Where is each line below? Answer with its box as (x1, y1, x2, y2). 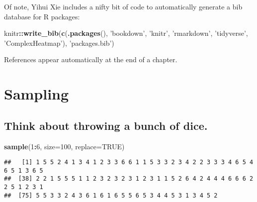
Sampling (4, 84, 69, 104)
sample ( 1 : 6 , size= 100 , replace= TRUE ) (4, 141, 125, 151)
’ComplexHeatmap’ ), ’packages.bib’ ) (4, 37, 114, 48)
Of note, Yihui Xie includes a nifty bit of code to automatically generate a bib (4, 1, 243, 11)
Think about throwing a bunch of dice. (4, 117, 208, 133)
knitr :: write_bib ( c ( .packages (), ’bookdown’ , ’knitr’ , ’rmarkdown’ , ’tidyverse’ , (4, 28, 248, 38)
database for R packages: (4, 11, 80, 21)
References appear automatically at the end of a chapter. (4, 54, 177, 65)
